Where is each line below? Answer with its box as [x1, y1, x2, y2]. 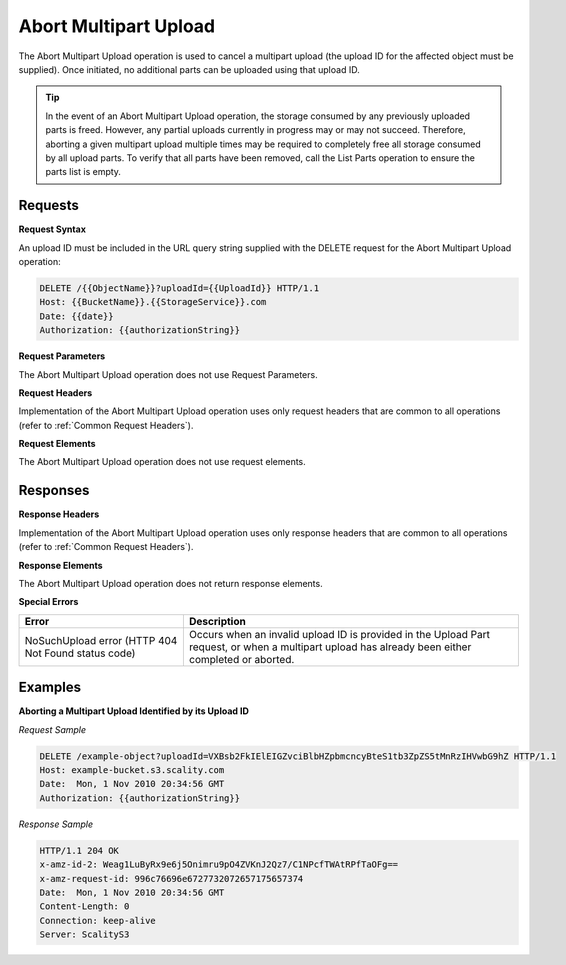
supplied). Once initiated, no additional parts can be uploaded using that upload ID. [18, 63, 360, 75]
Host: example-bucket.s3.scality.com [39, 764, 225, 775]
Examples [18, 679, 82, 696]
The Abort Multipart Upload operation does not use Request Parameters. [18, 368, 319, 380]
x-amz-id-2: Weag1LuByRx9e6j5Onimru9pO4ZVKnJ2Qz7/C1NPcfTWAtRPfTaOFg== [39, 859, 399, 870]
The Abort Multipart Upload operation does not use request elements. [18, 456, 307, 468]
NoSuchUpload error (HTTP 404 [24, 633, 178, 647]
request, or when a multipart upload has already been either [188, 640, 472, 654]
